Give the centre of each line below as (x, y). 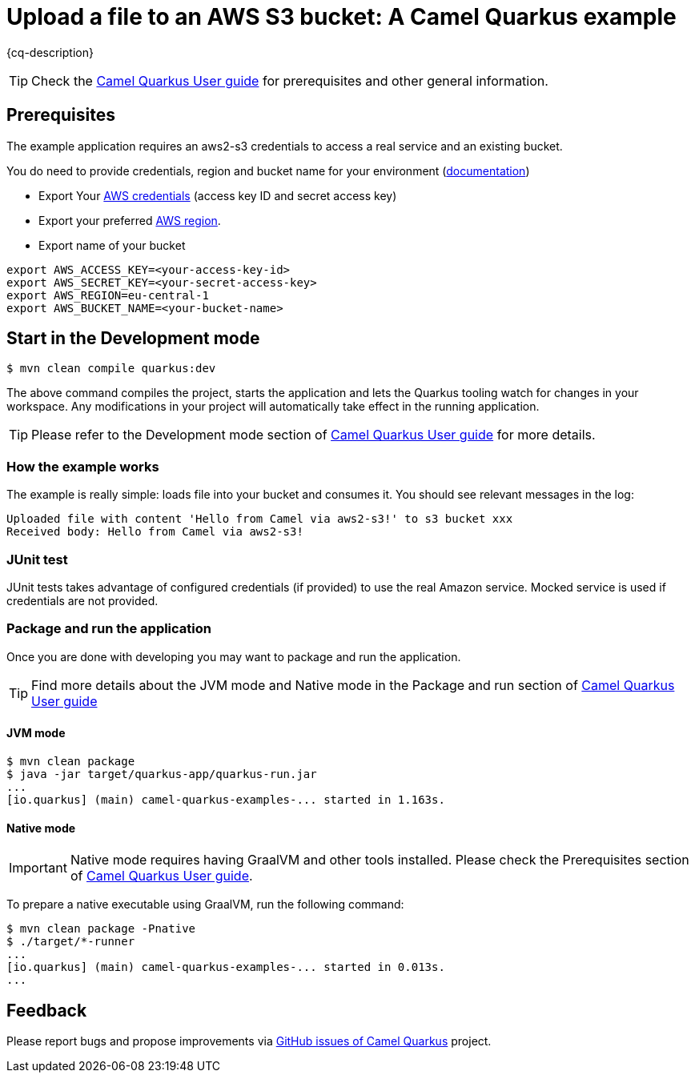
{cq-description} (50, 52)
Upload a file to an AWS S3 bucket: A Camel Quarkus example (341, 17)
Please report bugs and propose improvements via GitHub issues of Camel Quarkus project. (249, 1041)
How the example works (83, 466)
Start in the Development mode (133, 339)
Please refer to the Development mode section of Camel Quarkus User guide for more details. (313, 435)
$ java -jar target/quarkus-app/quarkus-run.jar (162, 774)
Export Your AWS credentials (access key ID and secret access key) (218, 195)
